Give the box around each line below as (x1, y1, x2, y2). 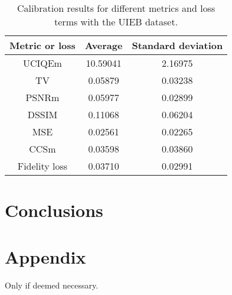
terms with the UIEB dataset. (54, 15, 178, 28)
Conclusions (5, 198, 103, 222)
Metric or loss (9, 38, 76, 52)
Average (84, 38, 123, 52)
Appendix (5, 244, 86, 268)
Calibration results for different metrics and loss (17, 1, 215, 15)
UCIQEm (22, 56, 62, 70)
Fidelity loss (17, 159, 68, 173)
